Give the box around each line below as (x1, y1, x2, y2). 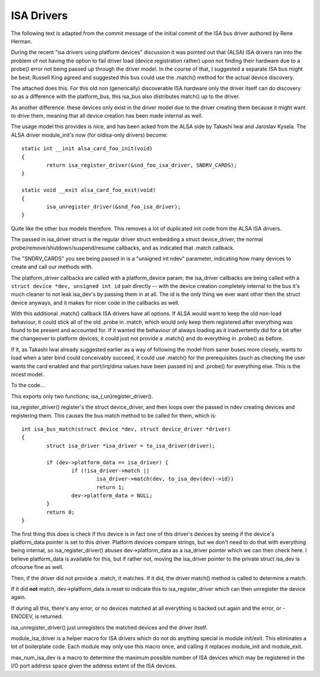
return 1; (96, 484, 125, 491)
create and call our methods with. (11, 263, 93, 270)
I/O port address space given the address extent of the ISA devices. (11, 662, 177, 669)
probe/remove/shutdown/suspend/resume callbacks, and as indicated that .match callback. (11, 244, 235, 251)
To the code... (11, 382, 45, 389)
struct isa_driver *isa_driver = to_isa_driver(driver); (46, 442, 216, 449)
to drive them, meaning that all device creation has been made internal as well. (11, 112, 203, 119)
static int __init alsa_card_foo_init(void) (21, 145, 153, 152)
